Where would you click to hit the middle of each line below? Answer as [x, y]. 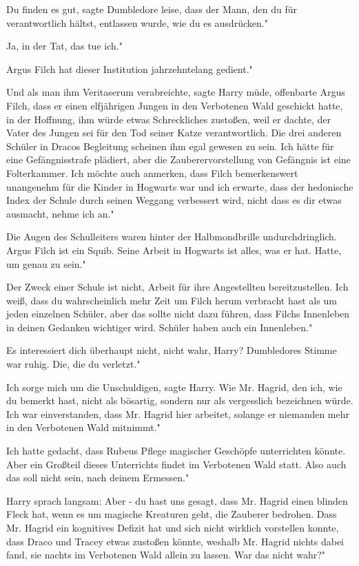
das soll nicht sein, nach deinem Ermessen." [98, 478]
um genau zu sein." [46, 263]
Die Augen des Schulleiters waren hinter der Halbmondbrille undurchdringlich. [172, 237]
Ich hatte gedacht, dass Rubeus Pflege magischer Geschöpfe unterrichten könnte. [176, 451]
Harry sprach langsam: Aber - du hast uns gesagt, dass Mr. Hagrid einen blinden [177, 500]
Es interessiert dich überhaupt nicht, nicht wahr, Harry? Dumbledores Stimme [172, 350]
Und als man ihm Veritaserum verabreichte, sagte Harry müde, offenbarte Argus [176, 92]
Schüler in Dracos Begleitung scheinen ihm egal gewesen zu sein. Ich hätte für [170, 146]
